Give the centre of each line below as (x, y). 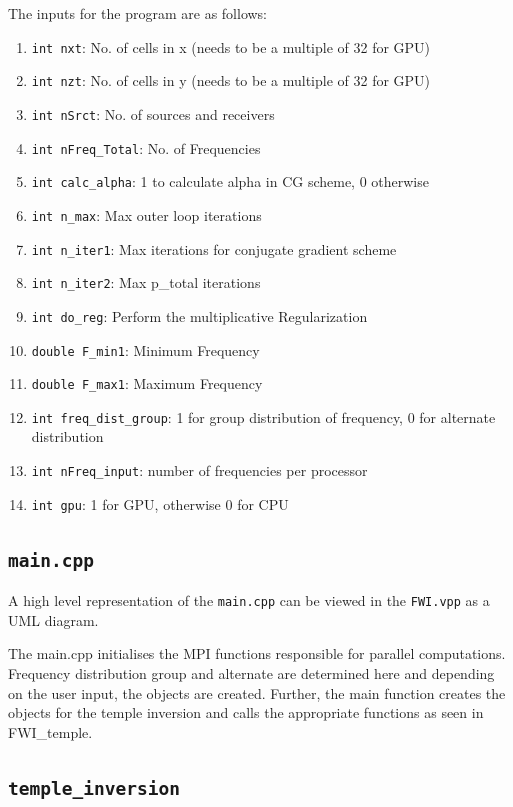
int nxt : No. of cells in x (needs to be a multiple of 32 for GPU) (231, 46)
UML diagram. (53, 619)
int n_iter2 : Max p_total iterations (146, 282)
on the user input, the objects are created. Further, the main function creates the (257, 692)
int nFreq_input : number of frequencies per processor (199, 470)
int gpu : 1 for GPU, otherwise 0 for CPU (160, 503)
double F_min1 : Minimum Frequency (145, 349)
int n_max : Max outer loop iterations (146, 214)
